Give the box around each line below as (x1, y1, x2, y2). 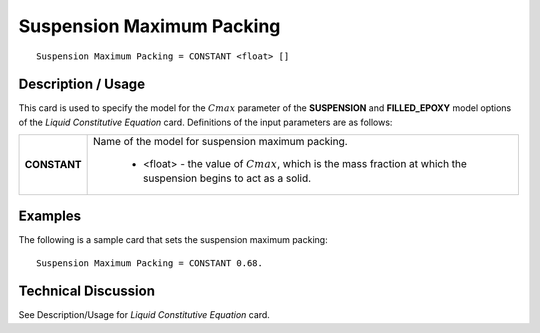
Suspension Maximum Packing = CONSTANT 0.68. (36, 257, 264, 269)
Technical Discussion (18, 283, 155, 300)
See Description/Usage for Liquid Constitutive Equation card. (18, 309, 270, 321)
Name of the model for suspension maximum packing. (93, 135, 349, 149)
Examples (18, 208, 82, 225)
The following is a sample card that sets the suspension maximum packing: (18, 234, 329, 246)
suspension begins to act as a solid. (143, 171, 312, 185)
